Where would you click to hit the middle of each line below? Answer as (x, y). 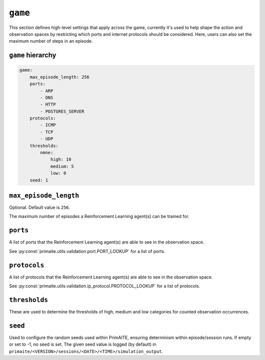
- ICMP (48, 125)
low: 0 (58, 173)
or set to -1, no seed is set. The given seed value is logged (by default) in (83, 344)
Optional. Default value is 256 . (40, 208)
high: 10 (61, 159)
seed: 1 (39, 180)
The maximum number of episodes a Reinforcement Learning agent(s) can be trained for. (99, 217)
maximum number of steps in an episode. (51, 41)
